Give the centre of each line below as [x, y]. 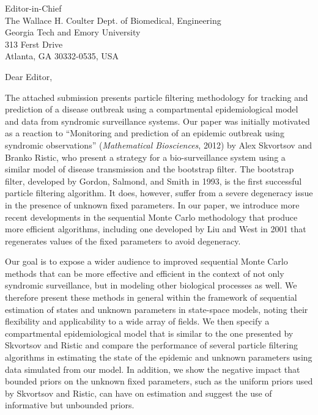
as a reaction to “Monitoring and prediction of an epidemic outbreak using [145, 133]
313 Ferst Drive [34, 44]
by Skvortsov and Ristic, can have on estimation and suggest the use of [139, 393]
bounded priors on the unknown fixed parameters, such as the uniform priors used [159, 381]
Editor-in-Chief [33, 8]
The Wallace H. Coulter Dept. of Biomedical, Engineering [113, 20]
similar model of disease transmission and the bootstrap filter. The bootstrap [150, 169]
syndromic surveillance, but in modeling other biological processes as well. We [151, 285]
